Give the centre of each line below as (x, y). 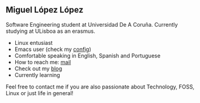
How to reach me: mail (43, 62)
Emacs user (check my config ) (53, 49)
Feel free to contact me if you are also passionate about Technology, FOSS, (100, 87)
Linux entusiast (33, 42)
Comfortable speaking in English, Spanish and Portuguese (87, 55)
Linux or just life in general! (40, 93)
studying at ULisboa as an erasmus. (50, 31)
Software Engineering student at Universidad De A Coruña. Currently (92, 24)
